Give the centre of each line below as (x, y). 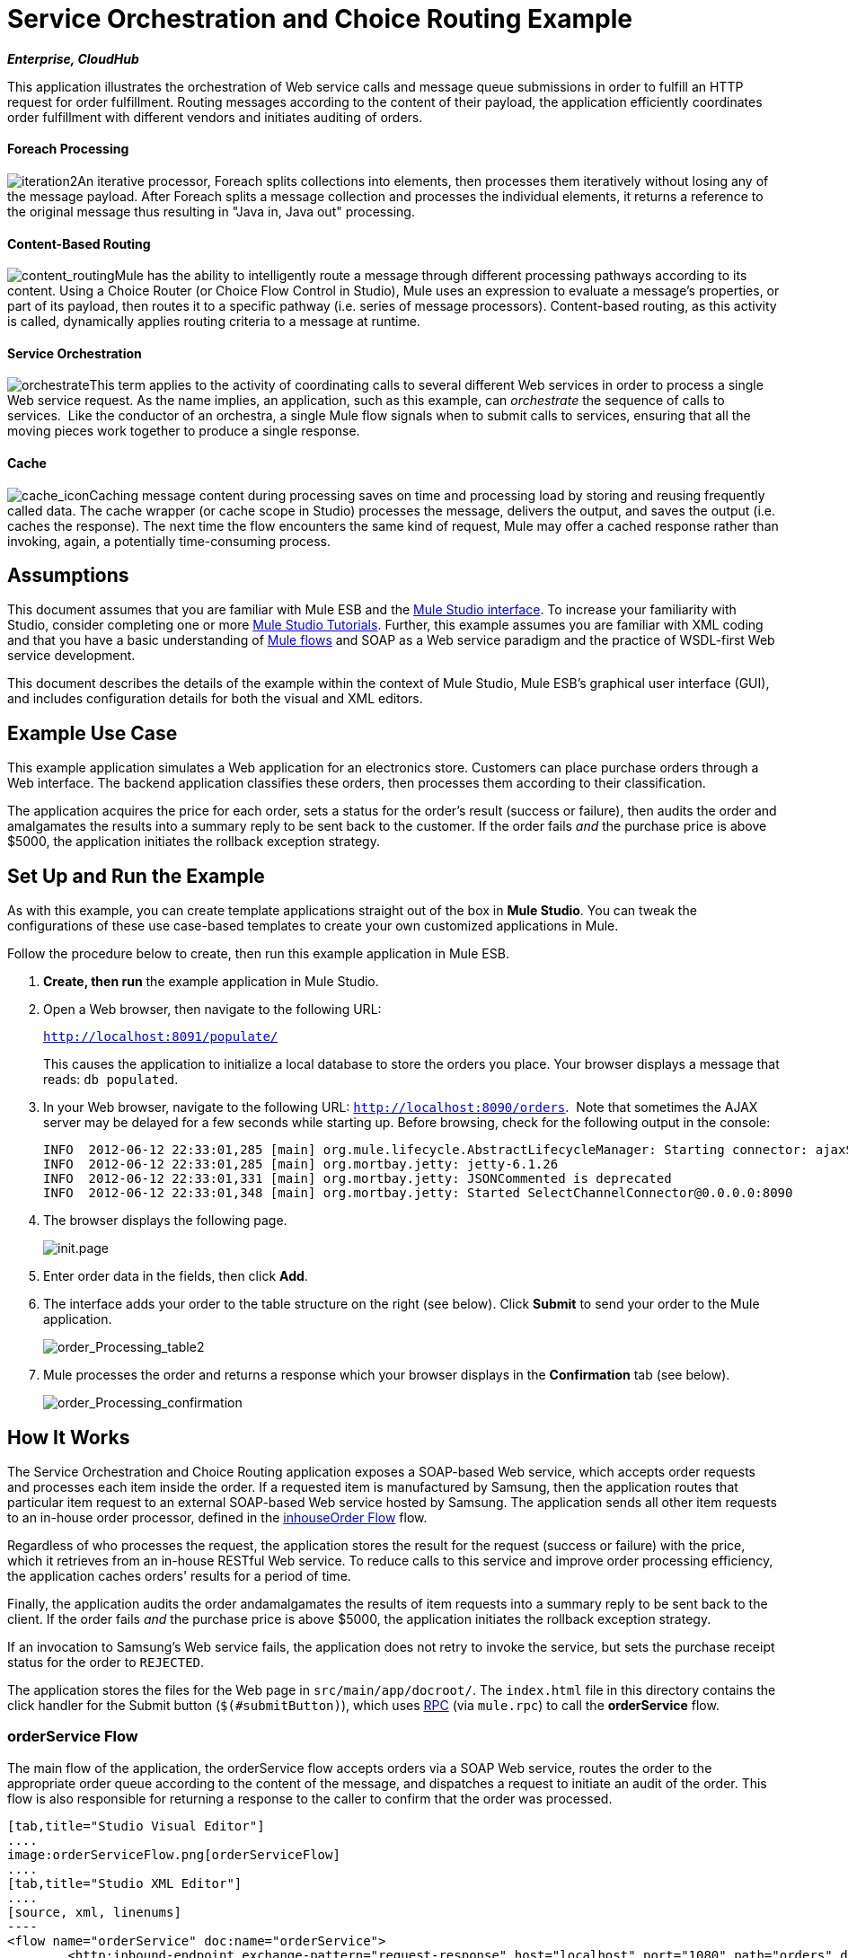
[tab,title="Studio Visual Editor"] (136, 1826)
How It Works (69, 1437)
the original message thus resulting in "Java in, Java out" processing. (211, 211)
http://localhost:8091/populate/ (161, 1037)
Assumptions (68, 576)
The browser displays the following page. (165, 1221)
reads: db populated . (111, 1080)
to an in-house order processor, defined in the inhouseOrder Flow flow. (217, 1517)
